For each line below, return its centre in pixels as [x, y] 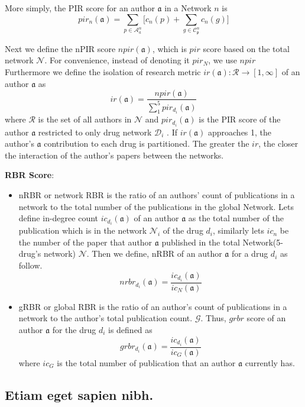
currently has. [270, 362]
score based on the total [246, 48]
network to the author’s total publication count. [106, 318]
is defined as [130, 329]
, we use [223, 60]
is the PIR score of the [240, 119]
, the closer [278, 143]
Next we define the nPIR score [60, 48]
